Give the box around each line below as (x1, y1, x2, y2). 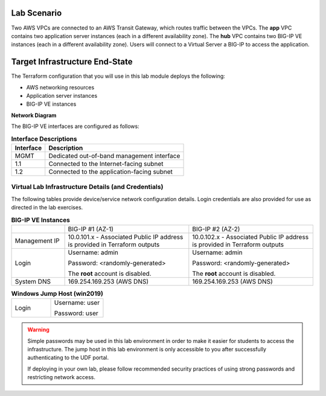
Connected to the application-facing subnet (48, 167, 173, 176)
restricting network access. (27, 374, 96, 381)
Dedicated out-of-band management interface (48, 152, 181, 160)
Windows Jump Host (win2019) (11, 290, 104, 298)
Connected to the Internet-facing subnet (48, 159, 164, 168)
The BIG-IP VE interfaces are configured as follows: (11, 123, 139, 130)
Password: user (54, 309, 99, 318)
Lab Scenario (11, 8, 62, 18)
